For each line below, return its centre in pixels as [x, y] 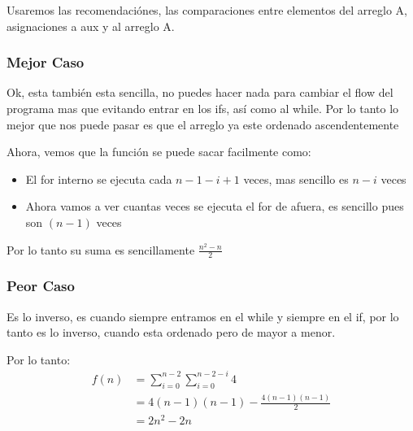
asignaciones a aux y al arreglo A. [91, 26]
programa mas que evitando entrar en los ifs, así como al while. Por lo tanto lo [203, 108]
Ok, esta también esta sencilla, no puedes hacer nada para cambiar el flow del [200, 92]
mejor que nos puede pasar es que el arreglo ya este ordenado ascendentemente [203, 124]
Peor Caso [41, 286]
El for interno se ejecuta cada [99, 178]
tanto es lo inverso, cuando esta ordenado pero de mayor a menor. [171, 332]
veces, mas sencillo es [296, 178]
